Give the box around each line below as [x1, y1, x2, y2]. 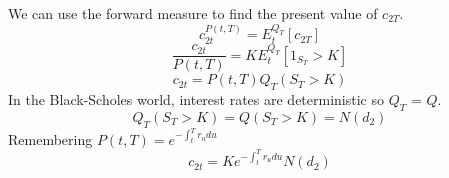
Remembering [8, 128, 93, 149]
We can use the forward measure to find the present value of [8, 3, 378, 23]
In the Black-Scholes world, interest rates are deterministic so [8, 88, 384, 109]
